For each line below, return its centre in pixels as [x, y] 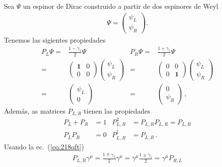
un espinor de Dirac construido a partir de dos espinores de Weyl [121, 6]
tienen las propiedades [117, 110]
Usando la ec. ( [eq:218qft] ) [44, 146]
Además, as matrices [35, 110]
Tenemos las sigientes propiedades [55, 40]
